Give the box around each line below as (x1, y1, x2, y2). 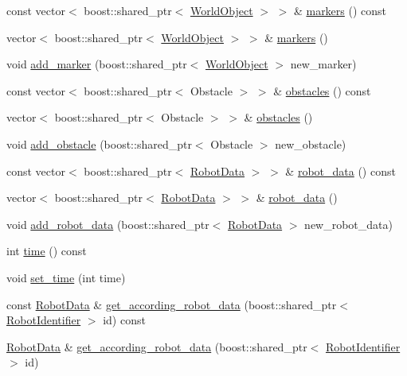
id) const (103, 312, 146, 328)
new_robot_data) (304, 215, 393, 232)
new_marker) (290, 56, 357, 72)
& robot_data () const (285, 162, 396, 179)
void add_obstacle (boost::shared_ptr (6, 135, 192, 152)
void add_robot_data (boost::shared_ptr (6, 215, 209, 232)
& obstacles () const (273, 82, 371, 99)
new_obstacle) (275, 135, 346, 152)
